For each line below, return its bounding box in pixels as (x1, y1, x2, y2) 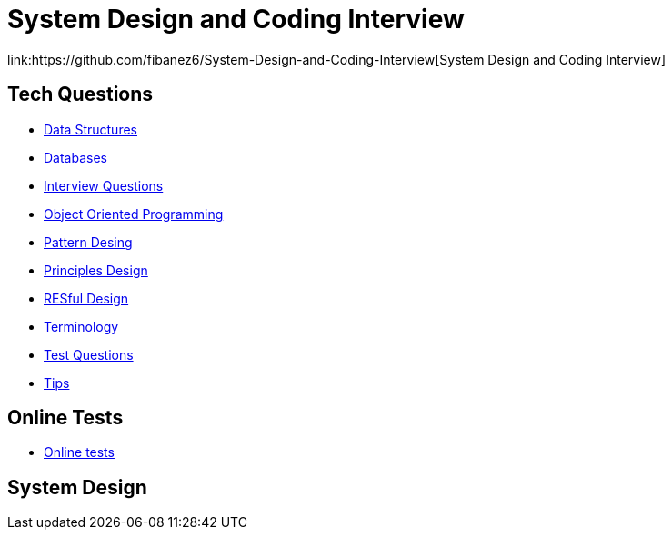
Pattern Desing (44, 234, 133, 250)
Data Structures (44, 121, 137, 137)
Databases (44, 149, 107, 165)
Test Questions (44, 346, 134, 363)
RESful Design (44, 290, 129, 306)
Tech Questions (7, 83, 154, 106)
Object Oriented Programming (44, 205, 224, 222)
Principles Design (44, 262, 148, 278)
